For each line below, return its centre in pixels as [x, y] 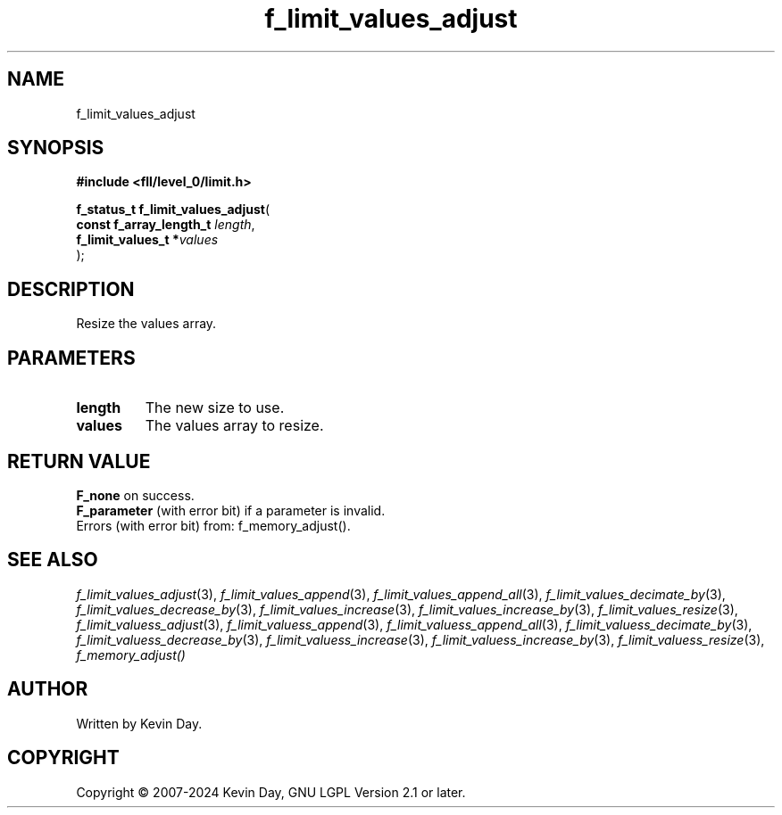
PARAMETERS [71, 358]
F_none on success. [135, 495]
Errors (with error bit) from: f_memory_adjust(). [213, 525]
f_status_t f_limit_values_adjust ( [173, 210]
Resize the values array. [146, 324]
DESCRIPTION [71, 289]
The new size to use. [215, 408]
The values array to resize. [234, 426]
